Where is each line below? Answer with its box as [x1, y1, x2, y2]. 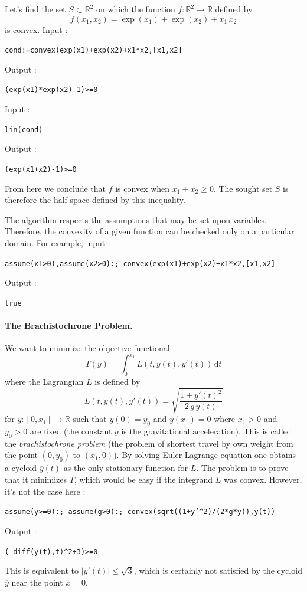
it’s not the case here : [5, 485, 86, 497]
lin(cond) [5, 125, 43, 134]
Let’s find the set [5, 3, 66, 15]
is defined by [94, 375, 141, 388]
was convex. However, [224, 473, 302, 486]
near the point [11, 575, 63, 588]
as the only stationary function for [63, 462, 188, 474]
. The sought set [213, 182, 273, 194]
